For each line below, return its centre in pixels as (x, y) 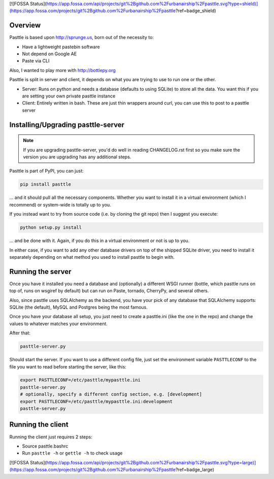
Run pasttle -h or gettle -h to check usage (72, 453)
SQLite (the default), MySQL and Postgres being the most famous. (79, 307)
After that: (20, 333)
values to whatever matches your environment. (58, 323)
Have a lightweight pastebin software (61, 47)
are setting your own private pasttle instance (69, 96)
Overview (25, 25)
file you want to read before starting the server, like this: (68, 367)
